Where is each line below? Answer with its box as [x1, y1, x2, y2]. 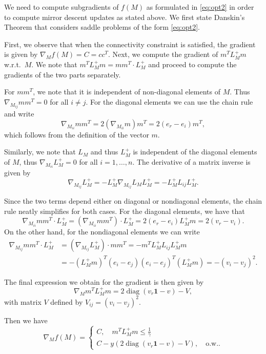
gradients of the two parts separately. [4, 69, 121, 80]
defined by [50, 296, 83, 307]
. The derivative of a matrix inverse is [132, 156, 251, 167]
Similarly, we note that [4, 146, 76, 157]
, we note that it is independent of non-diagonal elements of [33, 86, 220, 97]
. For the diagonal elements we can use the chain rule [86, 96, 253, 107]
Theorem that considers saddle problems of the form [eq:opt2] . [4, 22, 200, 32]
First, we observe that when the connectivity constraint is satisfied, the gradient [4, 38, 256, 49]
